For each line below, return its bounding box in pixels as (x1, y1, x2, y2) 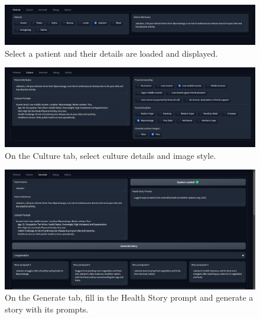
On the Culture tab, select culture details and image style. (5, 149, 216, 161)
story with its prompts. (5, 302, 89, 315)
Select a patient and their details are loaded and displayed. (5, 47, 218, 59)
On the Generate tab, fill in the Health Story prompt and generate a (5, 291, 253, 304)
